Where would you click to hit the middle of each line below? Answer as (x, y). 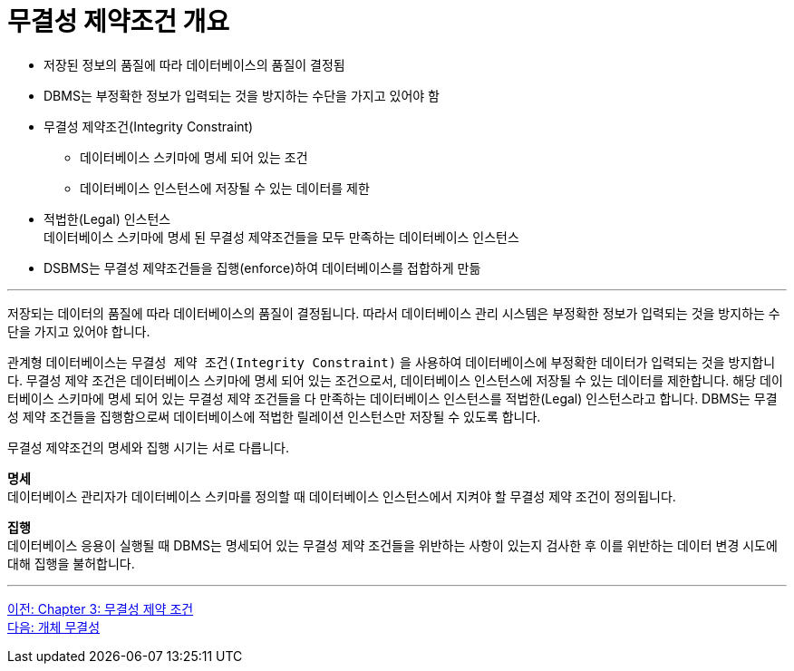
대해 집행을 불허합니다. (71, 563)
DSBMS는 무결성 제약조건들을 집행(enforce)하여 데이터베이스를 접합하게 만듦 (262, 267)
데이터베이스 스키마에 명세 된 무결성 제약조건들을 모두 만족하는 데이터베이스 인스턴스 (281, 237)
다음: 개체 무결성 (54, 627)
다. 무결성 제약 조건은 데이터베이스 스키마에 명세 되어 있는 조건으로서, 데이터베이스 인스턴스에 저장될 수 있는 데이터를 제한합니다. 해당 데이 (395, 380)
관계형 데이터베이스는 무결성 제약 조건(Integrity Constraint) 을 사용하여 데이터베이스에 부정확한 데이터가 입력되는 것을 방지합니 (392, 362)
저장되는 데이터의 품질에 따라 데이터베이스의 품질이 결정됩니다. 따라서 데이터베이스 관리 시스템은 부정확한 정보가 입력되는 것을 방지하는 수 (394, 313)
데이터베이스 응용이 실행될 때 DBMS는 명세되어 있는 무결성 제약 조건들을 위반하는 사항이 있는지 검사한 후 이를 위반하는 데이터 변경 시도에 (392, 545)
